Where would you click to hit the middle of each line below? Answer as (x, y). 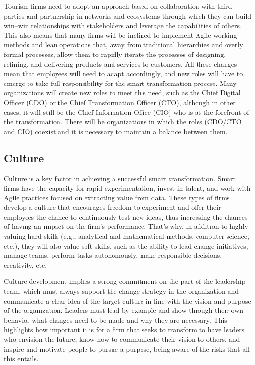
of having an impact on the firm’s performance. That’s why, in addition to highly (126, 226)
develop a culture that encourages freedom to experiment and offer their (113, 207)
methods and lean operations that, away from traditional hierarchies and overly (124, 44)
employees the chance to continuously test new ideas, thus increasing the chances (126, 216)
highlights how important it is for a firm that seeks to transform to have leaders (124, 329)
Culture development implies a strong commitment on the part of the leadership (125, 281)
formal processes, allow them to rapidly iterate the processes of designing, (115, 54)
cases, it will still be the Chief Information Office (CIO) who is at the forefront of (127, 112)
